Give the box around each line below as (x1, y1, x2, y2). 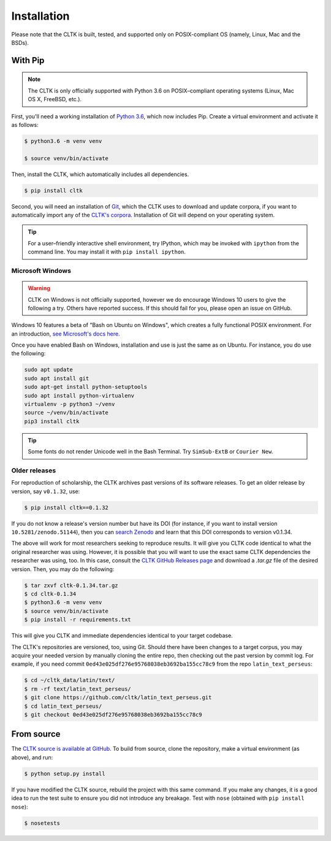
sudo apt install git (24, 375, 89, 382)
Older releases (11, 466, 56, 475)
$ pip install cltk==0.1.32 (24, 504, 108, 511)
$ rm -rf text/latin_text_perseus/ (24, 685, 131, 693)
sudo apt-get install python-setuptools (24, 383, 147, 391)
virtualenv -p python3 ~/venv (24, 401, 115, 408)
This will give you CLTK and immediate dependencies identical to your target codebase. (11, 632, 233, 639)
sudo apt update (24, 366, 74, 374)
